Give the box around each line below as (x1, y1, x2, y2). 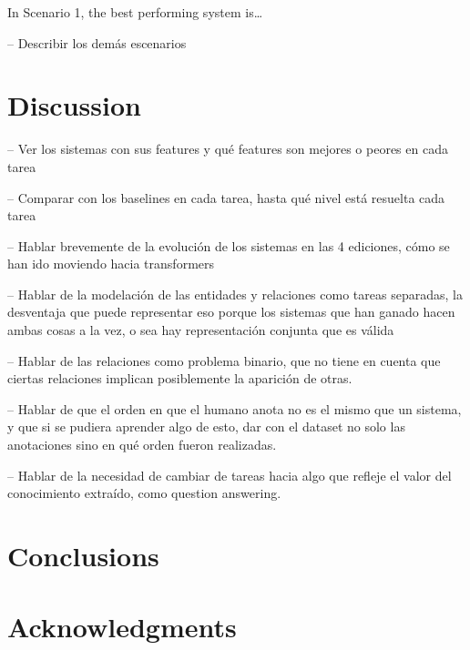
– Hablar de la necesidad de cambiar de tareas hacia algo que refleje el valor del (7, 465, 452, 484)
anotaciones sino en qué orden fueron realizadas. (7, 435, 277, 454)
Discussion (7, 86, 141, 124)
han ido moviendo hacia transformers (7, 254, 215, 273)
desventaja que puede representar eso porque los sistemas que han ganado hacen (7, 302, 455, 321)
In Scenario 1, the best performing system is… (7, 3, 263, 21)
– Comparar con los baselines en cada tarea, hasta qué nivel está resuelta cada (7, 188, 445, 207)
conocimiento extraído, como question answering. (7, 483, 281, 503)
